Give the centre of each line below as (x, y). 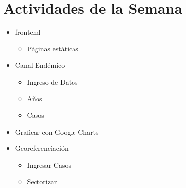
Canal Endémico (40, 65)
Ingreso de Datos (52, 81)
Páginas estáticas (53, 48)
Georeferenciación (42, 148)
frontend (28, 32)
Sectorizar (42, 181)
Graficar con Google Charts (57, 131)
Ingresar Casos (49, 164)
